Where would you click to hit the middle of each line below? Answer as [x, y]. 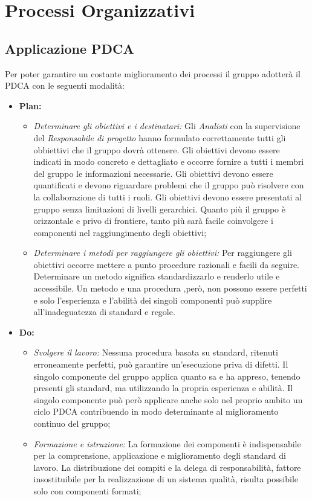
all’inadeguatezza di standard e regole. [104, 312]
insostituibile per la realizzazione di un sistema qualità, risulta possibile [166, 479]
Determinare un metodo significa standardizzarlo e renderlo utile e [157, 276]
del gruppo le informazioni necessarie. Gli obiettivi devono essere [153, 173]
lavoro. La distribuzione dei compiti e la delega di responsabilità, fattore [167, 467]
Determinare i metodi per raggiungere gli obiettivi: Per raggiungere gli [163, 253]
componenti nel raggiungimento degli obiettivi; [120, 232]
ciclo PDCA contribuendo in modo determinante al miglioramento [156, 411]
